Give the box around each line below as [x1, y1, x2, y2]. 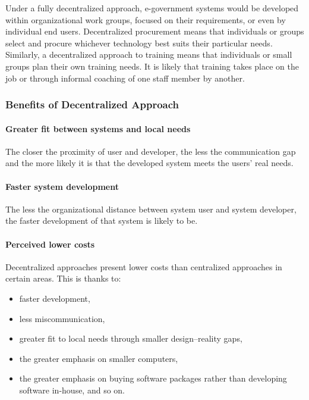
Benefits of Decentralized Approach [5, 97, 179, 112]
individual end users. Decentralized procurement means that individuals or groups [5, 25, 304, 37]
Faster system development [5, 180, 119, 192]
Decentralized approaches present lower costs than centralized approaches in [5, 260, 282, 273]
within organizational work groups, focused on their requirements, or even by [5, 13, 286, 26]
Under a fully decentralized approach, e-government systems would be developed [5, 2, 299, 14]
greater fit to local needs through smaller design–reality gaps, [19, 332, 242, 345]
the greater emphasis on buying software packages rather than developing [19, 372, 287, 385]
